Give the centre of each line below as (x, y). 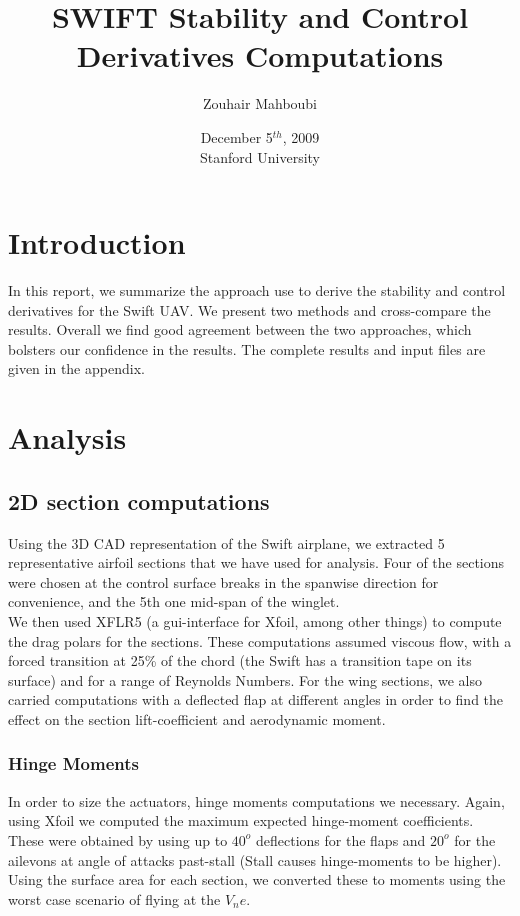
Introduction (97, 242)
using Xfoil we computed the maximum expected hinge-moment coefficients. (241, 820)
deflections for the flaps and (341, 839)
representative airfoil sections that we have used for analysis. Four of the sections (256, 562)
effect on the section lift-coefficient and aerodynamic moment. (197, 718)
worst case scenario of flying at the (114, 898)
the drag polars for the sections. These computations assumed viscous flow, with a (260, 640)
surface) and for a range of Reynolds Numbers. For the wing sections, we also (245, 679)
